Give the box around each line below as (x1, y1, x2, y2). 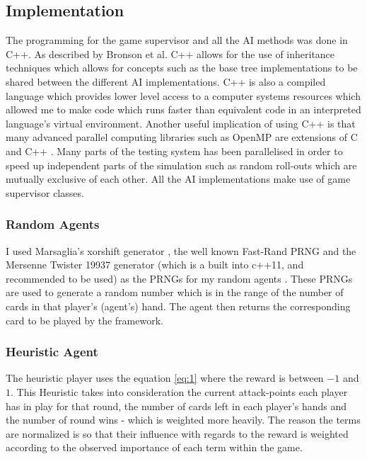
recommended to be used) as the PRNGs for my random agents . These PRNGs (6, 271, 353, 285)
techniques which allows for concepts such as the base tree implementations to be (6, 60, 358, 75)
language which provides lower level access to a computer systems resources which (6, 88, 361, 103)
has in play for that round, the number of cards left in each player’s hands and (6, 398, 346, 413)
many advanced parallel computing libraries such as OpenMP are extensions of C (6, 130, 358, 144)
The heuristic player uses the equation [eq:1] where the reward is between (6, 370, 324, 385)
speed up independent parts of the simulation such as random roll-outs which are (6, 157, 357, 172)
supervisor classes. (6, 185, 84, 200)
